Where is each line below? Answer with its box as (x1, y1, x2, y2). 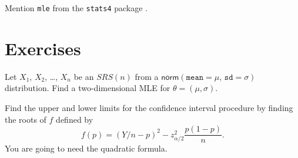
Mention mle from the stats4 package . (5, 2, 148, 14)
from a (135, 70, 159, 82)
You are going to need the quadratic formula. (5, 142, 168, 154)
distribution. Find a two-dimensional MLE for (5, 82, 170, 94)
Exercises (5, 36, 81, 60)
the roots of (5, 113, 46, 125)
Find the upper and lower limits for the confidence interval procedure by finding (5, 101, 293, 113)
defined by (56, 113, 93, 125)
